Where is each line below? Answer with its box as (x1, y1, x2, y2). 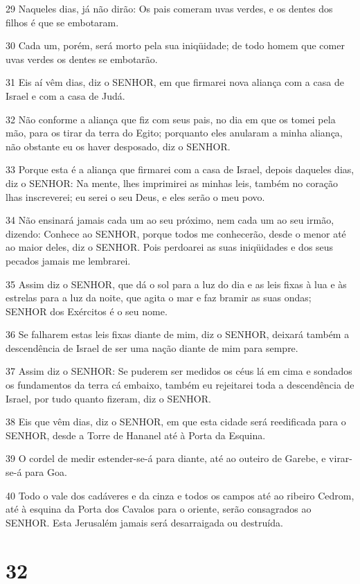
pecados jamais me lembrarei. (6, 253, 131, 267)
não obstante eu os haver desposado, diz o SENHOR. (6, 139, 231, 153)
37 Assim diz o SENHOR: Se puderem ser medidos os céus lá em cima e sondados (6, 364, 352, 378)
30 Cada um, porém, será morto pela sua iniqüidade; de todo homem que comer (6, 38, 345, 53)
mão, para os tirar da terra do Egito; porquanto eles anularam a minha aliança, (6, 125, 343, 140)
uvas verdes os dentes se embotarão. (6, 51, 158, 66)
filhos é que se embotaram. (6, 15, 119, 29)
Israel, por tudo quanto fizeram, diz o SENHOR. (6, 391, 211, 405)
